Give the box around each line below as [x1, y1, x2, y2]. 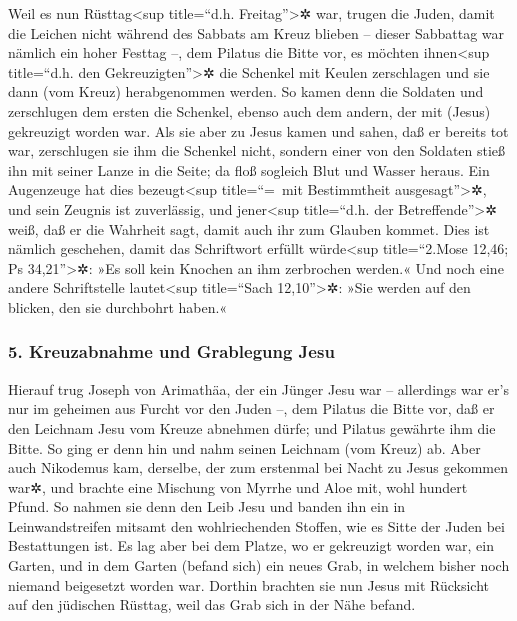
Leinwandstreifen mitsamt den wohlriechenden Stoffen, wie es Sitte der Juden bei [8, 515, 505, 536]
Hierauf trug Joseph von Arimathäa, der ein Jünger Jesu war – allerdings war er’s [8, 378, 509, 399]
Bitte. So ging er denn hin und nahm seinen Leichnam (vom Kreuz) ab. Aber [8, 437, 481, 458]
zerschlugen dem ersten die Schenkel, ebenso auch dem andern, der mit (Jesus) [8, 100, 491, 121]
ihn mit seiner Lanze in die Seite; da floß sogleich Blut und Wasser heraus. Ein [8, 159, 490, 180]
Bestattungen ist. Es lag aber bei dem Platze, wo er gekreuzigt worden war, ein [8, 535, 494, 556]
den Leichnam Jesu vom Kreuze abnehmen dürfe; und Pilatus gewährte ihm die [8, 417, 496, 438]
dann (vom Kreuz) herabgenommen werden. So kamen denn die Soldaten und [8, 81, 484, 102]
